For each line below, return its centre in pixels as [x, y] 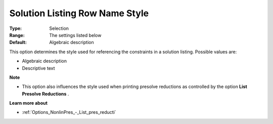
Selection [59, 28]
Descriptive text [38, 68]
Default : [18, 43]
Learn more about [29, 103]
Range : [17, 35]
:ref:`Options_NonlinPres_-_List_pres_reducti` [69, 112]
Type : [16, 28]
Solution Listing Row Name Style [79, 13]
